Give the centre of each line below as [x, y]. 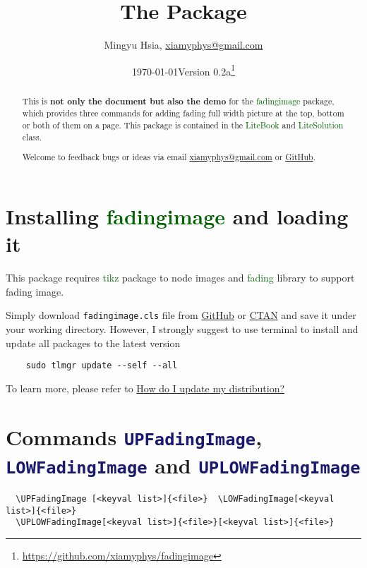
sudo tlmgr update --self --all [102, 366]
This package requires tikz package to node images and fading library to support [180, 278]
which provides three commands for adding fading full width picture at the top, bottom [183, 113]
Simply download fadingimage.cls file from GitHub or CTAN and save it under [181, 315]
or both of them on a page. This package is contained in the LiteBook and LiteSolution [183, 125]
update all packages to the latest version [93, 343]
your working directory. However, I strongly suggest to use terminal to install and [182, 328]
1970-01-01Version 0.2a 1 [183, 70]
